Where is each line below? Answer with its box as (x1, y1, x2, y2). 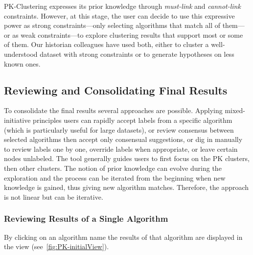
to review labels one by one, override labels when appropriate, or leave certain (4, 143, 238, 154)
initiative (4, 115, 31, 125)
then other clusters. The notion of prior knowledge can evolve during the (4, 162, 222, 173)
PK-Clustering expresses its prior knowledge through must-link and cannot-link (4, 1, 241, 11)
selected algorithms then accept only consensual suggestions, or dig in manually (4, 134, 243, 144)
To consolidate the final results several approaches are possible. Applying (4, 105, 223, 116)
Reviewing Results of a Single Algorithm (4, 212, 168, 225)
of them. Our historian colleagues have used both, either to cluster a (4, 39, 209, 49)
